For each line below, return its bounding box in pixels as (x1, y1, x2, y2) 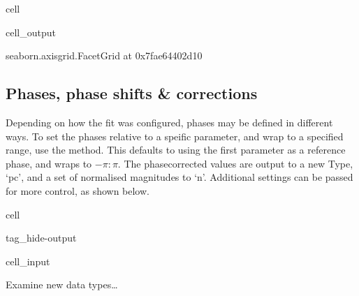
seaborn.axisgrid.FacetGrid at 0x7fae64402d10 (6, 48, 203, 63)
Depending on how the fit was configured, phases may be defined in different (6, 114, 333, 129)
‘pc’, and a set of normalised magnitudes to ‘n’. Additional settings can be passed (6, 170, 353, 184)
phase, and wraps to (6, 156, 92, 170)
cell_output (6, 24, 56, 39)
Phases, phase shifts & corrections (6, 82, 258, 104)
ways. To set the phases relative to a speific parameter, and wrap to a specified (6, 128, 344, 143)
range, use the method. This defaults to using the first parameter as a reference (6, 142, 346, 157)
